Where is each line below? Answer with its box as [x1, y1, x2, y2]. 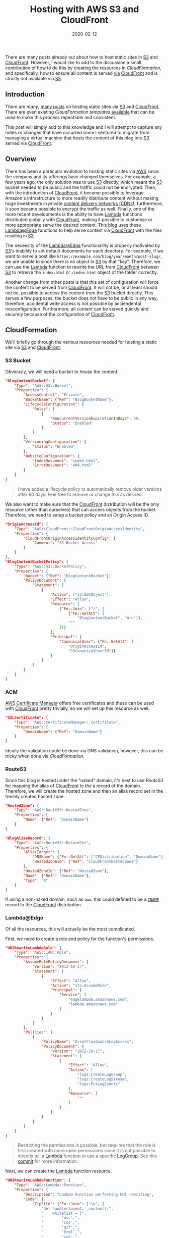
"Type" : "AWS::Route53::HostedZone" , [14, 808, 94, 813]
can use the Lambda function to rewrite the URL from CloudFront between [5, 264, 159, 270]
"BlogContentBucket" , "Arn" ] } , [77, 615, 143, 621]
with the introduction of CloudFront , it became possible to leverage [5, 189, 144, 195]
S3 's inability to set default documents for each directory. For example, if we [5, 247, 163, 253]
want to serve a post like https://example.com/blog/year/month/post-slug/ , [5, 253, 162, 259]
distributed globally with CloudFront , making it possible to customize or [5, 216, 153, 223]
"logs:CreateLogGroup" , [77, 1072, 127, 1077]
